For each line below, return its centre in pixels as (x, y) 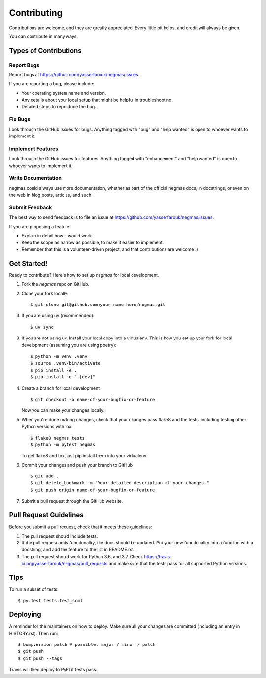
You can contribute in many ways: (44, 36)
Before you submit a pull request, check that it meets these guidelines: (81, 527)
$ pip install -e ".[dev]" (63, 377)
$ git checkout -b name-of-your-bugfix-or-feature (93, 399)
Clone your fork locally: (45, 293)
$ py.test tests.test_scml (50, 601)
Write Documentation (35, 178)
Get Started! (28, 263)
